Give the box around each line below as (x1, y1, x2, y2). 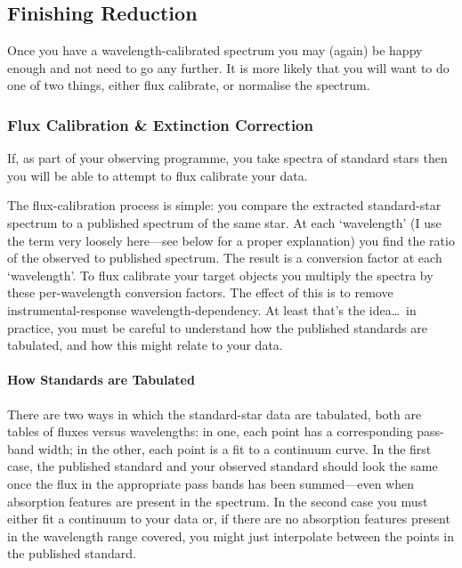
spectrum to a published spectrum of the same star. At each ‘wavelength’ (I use (7, 213, 442, 231)
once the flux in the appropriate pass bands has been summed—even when (7, 474, 415, 492)
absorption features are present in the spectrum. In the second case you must (7, 491, 428, 510)
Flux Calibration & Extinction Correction (7, 113, 313, 135)
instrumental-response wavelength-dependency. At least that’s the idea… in (7, 300, 417, 319)
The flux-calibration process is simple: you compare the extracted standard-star (7, 196, 442, 215)
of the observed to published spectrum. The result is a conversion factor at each (7, 248, 442, 267)
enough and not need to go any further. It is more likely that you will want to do (7, 58, 450, 77)
